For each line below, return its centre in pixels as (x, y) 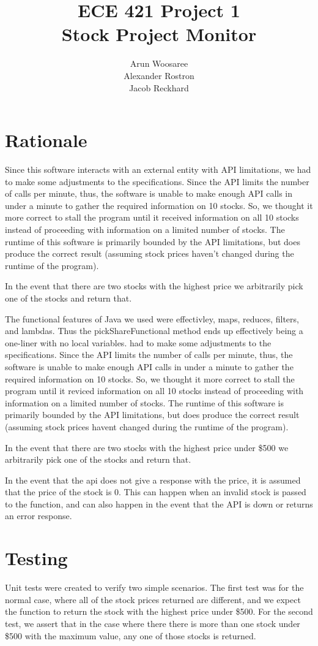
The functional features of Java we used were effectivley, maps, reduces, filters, (152, 318)
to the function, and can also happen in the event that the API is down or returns (159, 503)
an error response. (39, 516)
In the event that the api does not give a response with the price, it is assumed (153, 480)
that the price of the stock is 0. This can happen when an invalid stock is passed (156, 492)
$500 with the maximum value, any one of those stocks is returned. (131, 635)
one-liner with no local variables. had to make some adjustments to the (138, 342)
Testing (36, 558)
